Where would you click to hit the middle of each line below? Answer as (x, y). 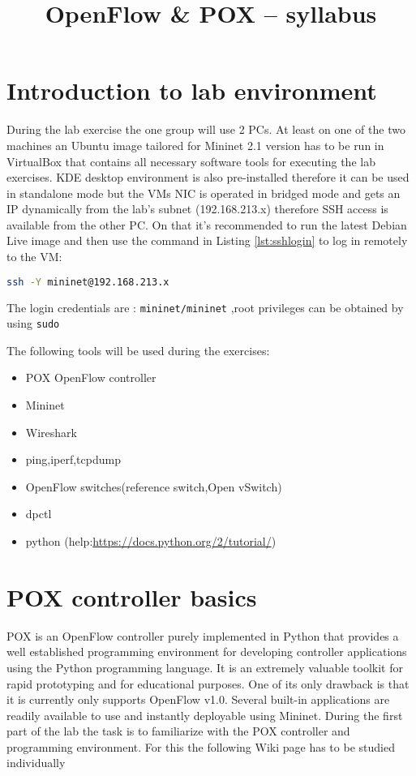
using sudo (33, 323)
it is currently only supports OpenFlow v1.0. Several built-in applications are (198, 699)
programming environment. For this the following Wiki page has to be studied (201, 746)
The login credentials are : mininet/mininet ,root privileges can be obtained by (205, 307)
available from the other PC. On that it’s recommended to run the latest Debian (207, 224)
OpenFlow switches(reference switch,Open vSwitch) (154, 486)
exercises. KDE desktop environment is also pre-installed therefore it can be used (208, 177)
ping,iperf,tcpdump (73, 459)
